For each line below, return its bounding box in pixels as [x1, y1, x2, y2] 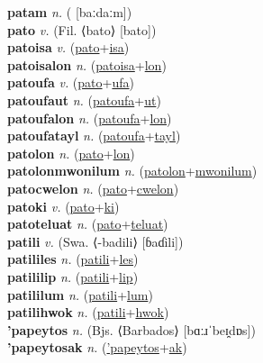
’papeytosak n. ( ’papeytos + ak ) [7, 338, 187, 357]
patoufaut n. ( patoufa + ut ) [7, 90, 161, 109]
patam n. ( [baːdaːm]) [7, 3, 132, 21]
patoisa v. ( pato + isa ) [7, 38, 130, 57]
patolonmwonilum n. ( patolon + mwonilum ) [7, 161, 258, 180]
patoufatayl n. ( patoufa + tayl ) [7, 126, 181, 145]
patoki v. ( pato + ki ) [7, 196, 120, 215]
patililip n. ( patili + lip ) [7, 267, 139, 286]
